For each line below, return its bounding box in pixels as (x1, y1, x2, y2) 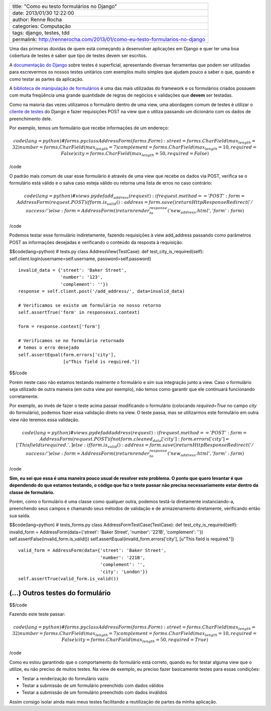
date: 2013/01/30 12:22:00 (12, 10, 75, 16)
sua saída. (9, 512, 31, 518)
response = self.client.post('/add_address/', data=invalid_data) (18, 288, 185, 294)
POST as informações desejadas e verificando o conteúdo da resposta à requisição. (9, 239, 183, 245)
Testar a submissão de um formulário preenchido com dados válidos (22, 682, 164, 688)
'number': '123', (60, 274, 103, 280)
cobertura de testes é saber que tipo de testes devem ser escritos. (9, 53, 148, 59)
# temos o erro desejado (18, 345, 79, 351)
